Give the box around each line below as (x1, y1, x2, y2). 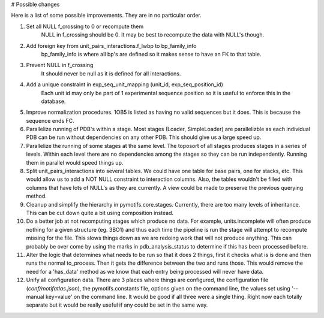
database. (41, 98, 66, 105)
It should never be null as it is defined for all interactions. (41, 69, 181, 77)
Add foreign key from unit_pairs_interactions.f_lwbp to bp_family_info (26, 42, 197, 49)
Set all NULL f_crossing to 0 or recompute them (26, 23, 144, 30)
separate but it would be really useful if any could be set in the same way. (26, 301, 208, 308)
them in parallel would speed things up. (26, 159, 124, 166)
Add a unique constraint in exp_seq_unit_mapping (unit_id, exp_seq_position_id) (26, 81, 223, 88)
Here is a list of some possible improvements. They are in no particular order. (11, 12, 202, 19)
